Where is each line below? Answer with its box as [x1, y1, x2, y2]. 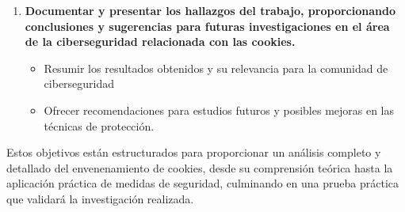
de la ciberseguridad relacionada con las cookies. [25, 33, 296, 50]
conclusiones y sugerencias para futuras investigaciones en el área [25, 17, 390, 34]
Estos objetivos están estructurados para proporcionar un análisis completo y [6, 144, 381, 161]
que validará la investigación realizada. [6, 190, 194, 206]
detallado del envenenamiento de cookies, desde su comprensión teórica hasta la [6, 159, 393, 176]
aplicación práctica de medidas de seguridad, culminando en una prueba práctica [6, 175, 399, 191]
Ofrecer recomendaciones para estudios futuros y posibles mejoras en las [44, 101, 395, 118]
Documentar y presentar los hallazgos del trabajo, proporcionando [25, 2, 395, 18]
